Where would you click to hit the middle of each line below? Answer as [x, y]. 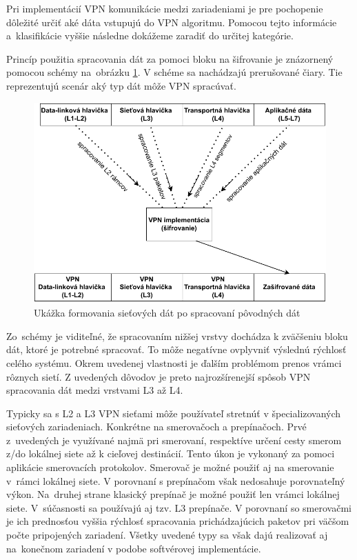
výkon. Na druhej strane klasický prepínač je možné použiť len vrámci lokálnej [173, 494]
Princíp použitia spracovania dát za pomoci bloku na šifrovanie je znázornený [170, 58]
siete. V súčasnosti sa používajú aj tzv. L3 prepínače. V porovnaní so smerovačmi [179, 507]
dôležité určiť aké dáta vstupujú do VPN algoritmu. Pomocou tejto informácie [172, 22]
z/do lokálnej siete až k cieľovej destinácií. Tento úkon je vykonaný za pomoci [171, 453]
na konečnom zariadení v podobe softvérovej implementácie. [134, 548]
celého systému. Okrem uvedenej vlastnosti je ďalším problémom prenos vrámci [174, 362]
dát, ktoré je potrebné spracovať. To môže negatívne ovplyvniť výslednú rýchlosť [176, 349]
